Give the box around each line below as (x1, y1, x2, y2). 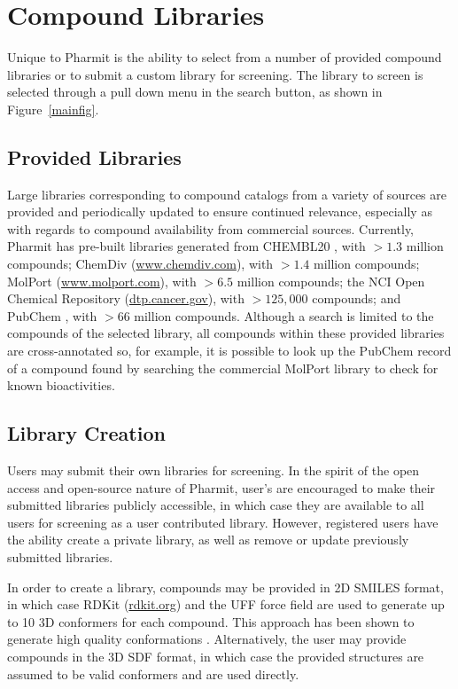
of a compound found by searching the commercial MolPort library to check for (7, 358, 439, 377)
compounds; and (312, 289, 401, 308)
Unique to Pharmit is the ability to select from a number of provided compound (7, 48, 442, 67)
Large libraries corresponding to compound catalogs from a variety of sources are (7, 184, 446, 203)
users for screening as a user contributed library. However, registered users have (7, 513, 439, 531)
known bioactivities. (7, 376, 115, 395)
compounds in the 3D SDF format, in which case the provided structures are (7, 646, 424, 665)
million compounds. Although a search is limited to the (134, 306, 434, 325)
